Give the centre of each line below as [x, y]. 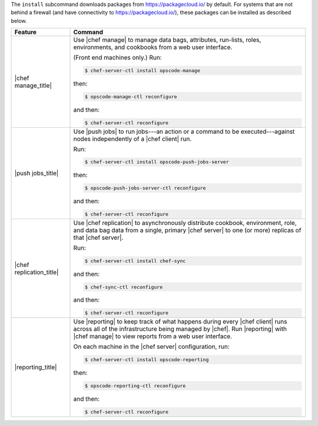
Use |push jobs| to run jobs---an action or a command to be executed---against [184, 131]
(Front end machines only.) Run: [117, 58]
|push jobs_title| [37, 173]
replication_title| [37, 272]
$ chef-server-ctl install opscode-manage [142, 71]
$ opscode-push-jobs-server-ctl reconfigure [145, 188]
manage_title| [33, 85]
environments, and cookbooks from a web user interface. [153, 47]
